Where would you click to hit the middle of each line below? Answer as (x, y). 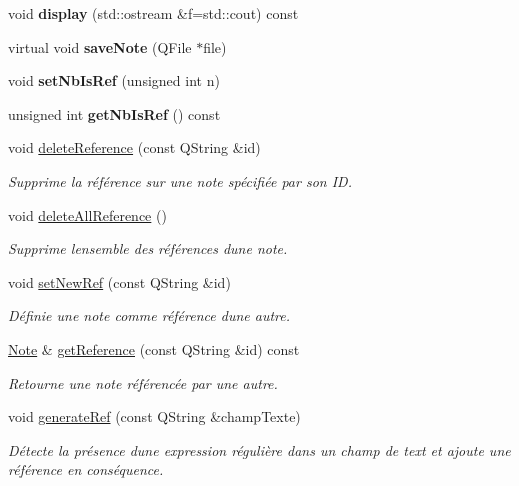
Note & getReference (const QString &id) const (154, 348)
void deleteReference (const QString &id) (134, 147)
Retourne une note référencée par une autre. (143, 382)
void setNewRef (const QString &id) (119, 281)
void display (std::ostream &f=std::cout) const (153, 13)
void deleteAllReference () (87, 214)
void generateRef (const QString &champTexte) (154, 416)
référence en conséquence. (86, 469)
